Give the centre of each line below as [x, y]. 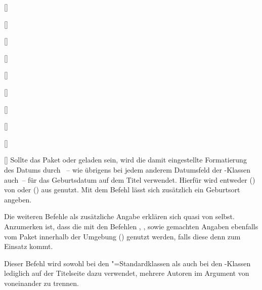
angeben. [18, 199]
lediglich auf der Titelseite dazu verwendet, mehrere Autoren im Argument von [127, 273]
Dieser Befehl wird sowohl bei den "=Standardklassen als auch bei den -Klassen [127, 263]
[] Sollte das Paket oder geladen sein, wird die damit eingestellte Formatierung [125, 160]
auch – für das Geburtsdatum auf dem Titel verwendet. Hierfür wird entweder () [130, 179]
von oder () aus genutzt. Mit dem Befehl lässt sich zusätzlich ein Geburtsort [122, 190]
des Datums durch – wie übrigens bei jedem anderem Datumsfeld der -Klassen [127, 169]
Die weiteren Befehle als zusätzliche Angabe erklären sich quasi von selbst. [119, 216]
